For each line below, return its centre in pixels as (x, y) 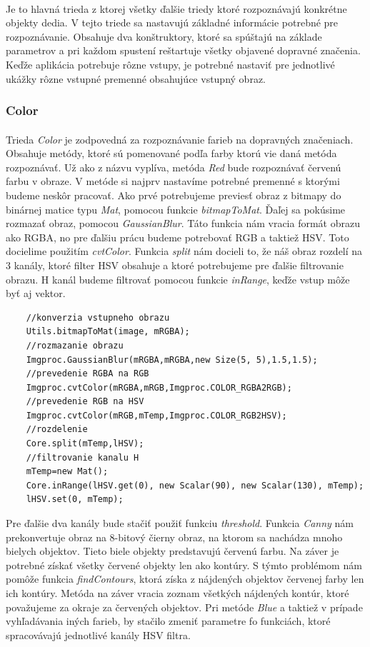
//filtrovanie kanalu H (82, 457)
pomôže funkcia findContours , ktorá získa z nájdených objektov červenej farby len (185, 579)
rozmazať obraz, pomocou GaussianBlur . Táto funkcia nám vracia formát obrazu (183, 223)
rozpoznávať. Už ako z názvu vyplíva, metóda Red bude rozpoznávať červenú (174, 167)
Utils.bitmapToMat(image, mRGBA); (108, 332)
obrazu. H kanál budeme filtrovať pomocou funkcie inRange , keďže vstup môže (178, 279)
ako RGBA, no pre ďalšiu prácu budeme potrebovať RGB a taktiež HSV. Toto (177, 237)
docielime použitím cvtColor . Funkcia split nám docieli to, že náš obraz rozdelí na (184, 251)
